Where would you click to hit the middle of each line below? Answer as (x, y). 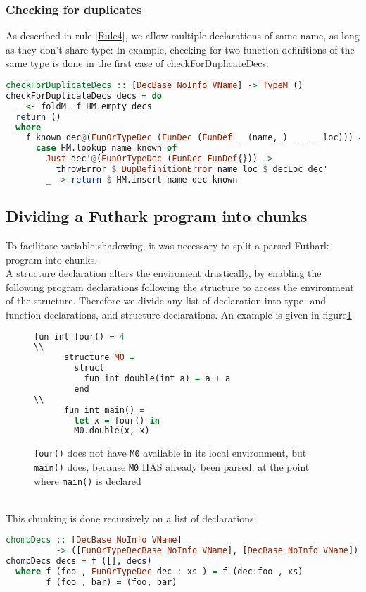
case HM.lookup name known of (106, 148)
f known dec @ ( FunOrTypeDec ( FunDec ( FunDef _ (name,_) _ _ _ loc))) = (195, 138)
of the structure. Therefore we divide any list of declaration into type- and (166, 301)
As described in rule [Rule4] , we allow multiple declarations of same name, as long (183, 36)
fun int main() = (104, 410)
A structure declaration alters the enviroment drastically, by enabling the (164, 273)
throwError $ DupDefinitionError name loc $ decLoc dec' (192, 169)
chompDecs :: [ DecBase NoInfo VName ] (94, 540)
